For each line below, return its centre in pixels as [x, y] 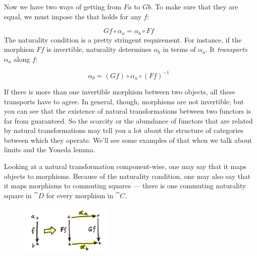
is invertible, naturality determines [99, 49]
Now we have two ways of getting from [63, 6]
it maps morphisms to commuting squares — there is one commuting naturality [125, 186]
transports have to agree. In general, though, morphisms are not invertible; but [124, 101]
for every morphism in [80, 195]
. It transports [226, 49]
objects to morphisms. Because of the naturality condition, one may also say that [127, 176]
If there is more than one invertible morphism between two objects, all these [120, 91]
